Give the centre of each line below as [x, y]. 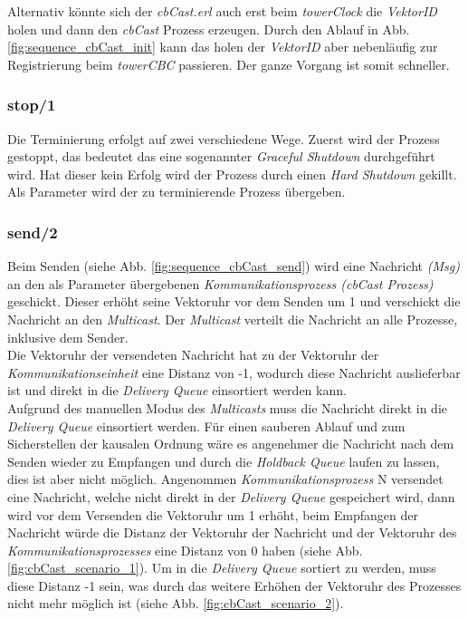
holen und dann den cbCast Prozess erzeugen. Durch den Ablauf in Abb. [209, 29]
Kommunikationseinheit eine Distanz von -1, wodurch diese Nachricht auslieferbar [234, 372]
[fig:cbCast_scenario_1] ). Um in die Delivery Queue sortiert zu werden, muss [222, 568]
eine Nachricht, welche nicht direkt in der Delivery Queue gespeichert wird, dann [231, 496]
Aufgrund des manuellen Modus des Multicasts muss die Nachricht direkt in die [227, 407]
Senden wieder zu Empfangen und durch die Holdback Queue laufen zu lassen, [224, 461]
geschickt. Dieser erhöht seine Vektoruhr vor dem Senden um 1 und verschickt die [234, 301]
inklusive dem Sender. [68, 337]
